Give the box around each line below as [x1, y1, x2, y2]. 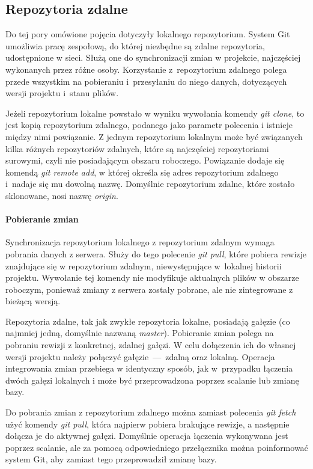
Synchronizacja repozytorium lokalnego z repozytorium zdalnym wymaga [5, 236, 275, 248]
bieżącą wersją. [5, 295, 61, 307]
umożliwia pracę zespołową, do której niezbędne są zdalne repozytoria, [5, 39, 265, 52]
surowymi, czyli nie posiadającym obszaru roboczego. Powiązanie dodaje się [5, 154, 285, 167]
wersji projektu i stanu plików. [5, 87, 119, 99]
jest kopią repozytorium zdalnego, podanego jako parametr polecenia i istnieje [5, 118, 293, 131]
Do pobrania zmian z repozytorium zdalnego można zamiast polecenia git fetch [5, 406, 296, 418]
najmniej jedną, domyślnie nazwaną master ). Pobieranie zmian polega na [5, 326, 274, 339]
